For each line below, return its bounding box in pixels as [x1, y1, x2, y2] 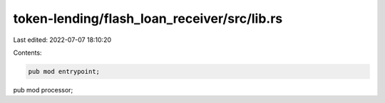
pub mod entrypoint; [28, 67, 100, 75]
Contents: [13, 48, 42, 57]
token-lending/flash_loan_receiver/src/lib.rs [13, 11, 283, 26]
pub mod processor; [13, 85, 73, 94]
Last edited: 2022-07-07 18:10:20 [13, 36, 112, 44]
